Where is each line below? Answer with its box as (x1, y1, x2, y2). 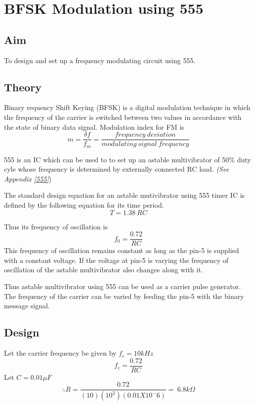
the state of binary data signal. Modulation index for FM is (4, 121, 184, 132)
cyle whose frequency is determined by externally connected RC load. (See (4, 164, 229, 174)
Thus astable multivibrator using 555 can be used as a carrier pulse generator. (4, 281, 241, 292)
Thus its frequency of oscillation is (4, 221, 108, 231)
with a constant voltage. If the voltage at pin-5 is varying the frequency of (4, 255, 229, 265)
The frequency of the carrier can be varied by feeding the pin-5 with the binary (4, 291, 244, 301)
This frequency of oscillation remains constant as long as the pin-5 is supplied (4, 245, 239, 256)
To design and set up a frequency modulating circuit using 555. (4, 55, 196, 65)
